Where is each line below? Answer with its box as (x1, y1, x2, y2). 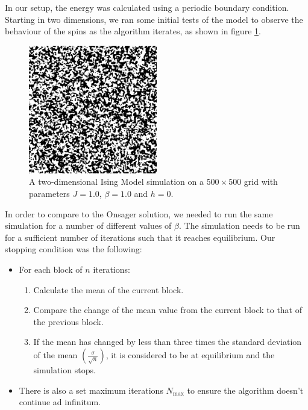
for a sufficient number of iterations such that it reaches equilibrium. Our (5, 231, 275, 243)
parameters (29, 187, 70, 199)
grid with (244, 175, 278, 188)
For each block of (19, 262, 83, 275)
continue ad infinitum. (19, 396, 101, 408)
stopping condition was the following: (5, 243, 142, 255)
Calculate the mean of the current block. (33, 283, 184, 296)
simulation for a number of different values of (5, 219, 172, 232)
